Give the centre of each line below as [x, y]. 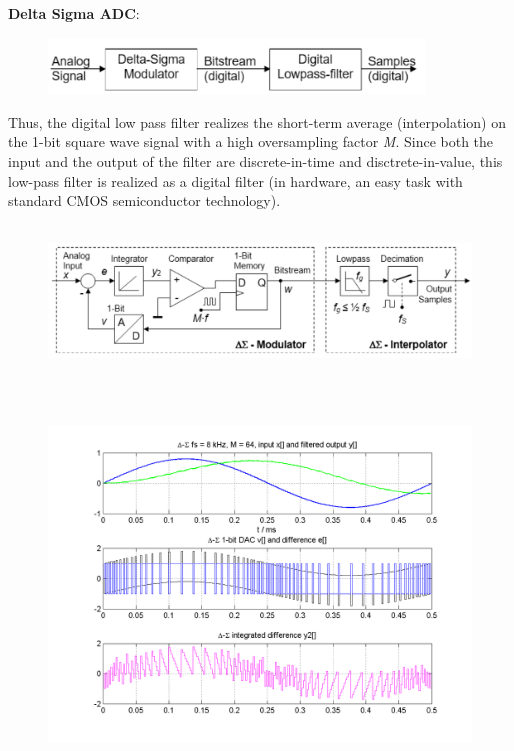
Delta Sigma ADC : [74, 13]
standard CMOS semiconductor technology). [144, 200]
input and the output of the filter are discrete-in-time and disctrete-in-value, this [255, 161]
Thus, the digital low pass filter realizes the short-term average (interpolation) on [257, 121]
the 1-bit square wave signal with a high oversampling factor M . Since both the [251, 141]
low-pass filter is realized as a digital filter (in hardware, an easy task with [235, 180]
